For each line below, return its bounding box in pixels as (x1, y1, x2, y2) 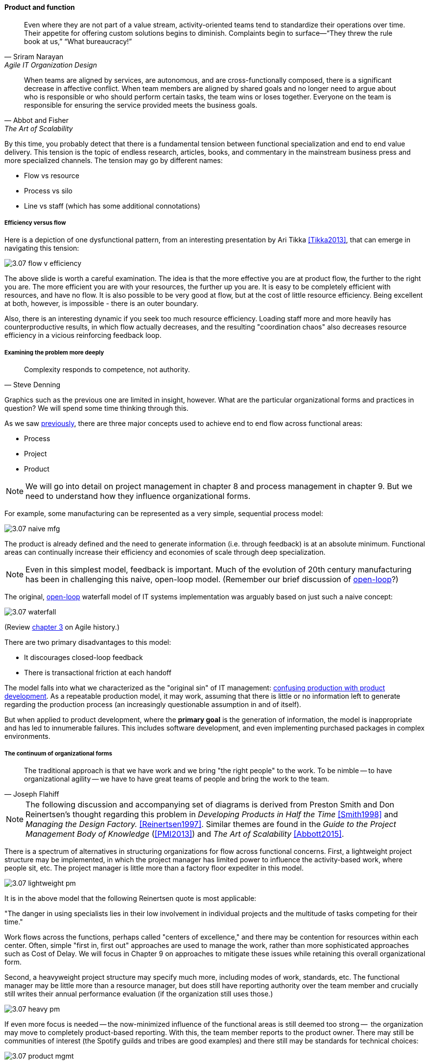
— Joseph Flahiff (4, 789, 59, 798)
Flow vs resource (24, 171, 79, 180)
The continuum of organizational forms (4, 750, 112, 757)
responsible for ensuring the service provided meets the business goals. (24, 100, 258, 109)
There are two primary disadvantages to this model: (4, 638, 171, 647)
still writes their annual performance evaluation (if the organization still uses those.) (4, 989, 273, 998)
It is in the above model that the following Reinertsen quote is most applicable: (4, 894, 257, 902)
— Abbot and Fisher (4, 116, 69, 124)
